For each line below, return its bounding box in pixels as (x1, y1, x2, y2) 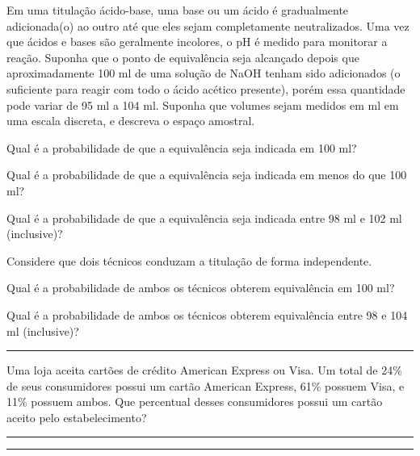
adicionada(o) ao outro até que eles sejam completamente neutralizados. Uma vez (6, 17, 409, 34)
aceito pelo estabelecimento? (6, 408, 147, 425)
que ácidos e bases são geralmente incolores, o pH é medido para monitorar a (6, 33, 388, 50)
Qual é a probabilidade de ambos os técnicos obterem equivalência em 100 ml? (6, 279, 395, 296)
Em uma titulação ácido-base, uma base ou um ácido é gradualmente (6, 2, 349, 18)
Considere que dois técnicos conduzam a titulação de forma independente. (6, 252, 372, 269)
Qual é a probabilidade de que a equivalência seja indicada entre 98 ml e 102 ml (6, 209, 402, 226)
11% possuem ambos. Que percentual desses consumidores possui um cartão (6, 393, 383, 410)
